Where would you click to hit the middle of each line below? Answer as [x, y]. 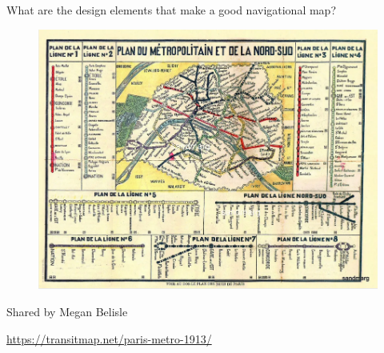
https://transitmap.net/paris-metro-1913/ [109, 338]
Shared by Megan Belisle [67, 311]
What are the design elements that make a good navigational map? [172, 10]
